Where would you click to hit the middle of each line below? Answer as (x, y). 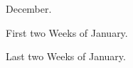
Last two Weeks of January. (66, 56)
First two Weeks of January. (67, 32)
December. (29, 8)
